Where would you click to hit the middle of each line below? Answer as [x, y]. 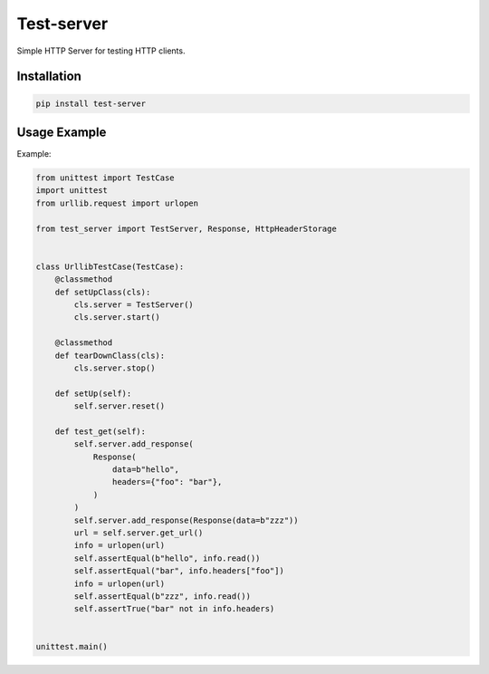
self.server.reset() [120, 406]
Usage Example [62, 132]
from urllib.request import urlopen [117, 203]
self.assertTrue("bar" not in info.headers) [174, 609]
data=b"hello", [146, 470]
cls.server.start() [117, 318]
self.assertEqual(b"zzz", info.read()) [162, 596]
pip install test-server [91, 103]
